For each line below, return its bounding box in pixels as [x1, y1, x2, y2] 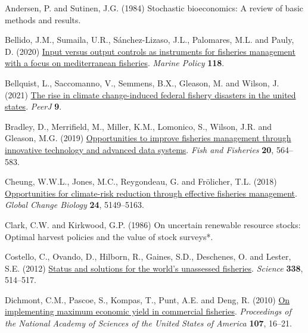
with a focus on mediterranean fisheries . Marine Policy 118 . [5, 57, 225, 69]
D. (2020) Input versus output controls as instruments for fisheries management [5, 45, 295, 57]
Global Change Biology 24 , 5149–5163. [5, 198, 144, 211]
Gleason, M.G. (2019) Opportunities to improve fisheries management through [5, 132, 291, 144]
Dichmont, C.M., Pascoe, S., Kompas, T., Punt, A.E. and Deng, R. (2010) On [5, 293, 290, 306]
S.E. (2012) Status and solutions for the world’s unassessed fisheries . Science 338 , [5, 262, 303, 274]
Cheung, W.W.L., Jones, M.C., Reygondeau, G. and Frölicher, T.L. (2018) [5, 175, 277, 188]
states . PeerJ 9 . [5, 100, 62, 113]
